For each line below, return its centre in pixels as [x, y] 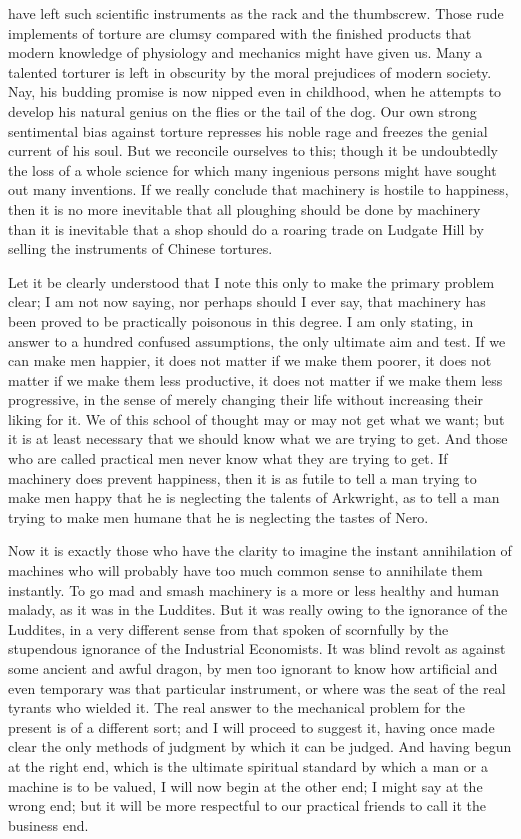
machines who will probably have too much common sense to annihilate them [245, 570]
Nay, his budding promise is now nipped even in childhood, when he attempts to [255, 91]
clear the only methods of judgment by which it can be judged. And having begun [260, 746]
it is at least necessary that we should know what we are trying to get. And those [258, 438]
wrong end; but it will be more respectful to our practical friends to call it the [247, 805]
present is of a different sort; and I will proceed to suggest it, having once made [251, 726]
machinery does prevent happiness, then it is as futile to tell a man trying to [242, 477]
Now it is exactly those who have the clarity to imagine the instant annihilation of [260, 550]
